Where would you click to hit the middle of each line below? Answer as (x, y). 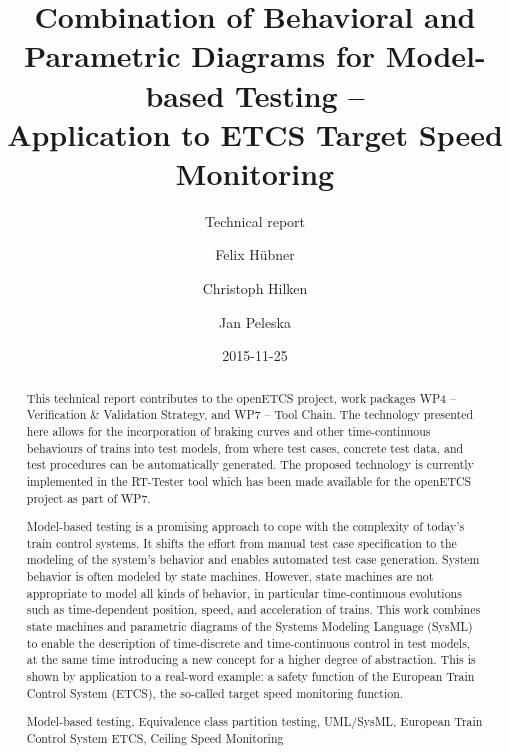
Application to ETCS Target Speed (255, 133)
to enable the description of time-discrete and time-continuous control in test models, (248, 642)
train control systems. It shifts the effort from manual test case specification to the (241, 542)
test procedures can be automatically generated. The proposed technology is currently (250, 464)
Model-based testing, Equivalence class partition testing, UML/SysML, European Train (254, 721)
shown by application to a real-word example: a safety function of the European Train (250, 676)
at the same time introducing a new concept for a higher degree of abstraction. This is (251, 659)
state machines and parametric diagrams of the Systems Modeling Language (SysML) (249, 626)
